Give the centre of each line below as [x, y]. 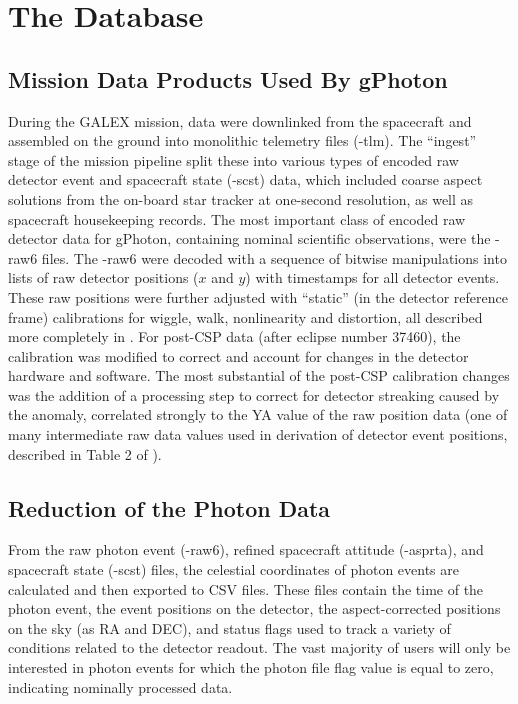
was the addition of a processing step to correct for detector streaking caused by [254, 394]
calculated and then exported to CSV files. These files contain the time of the [246, 588]
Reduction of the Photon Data [169, 507]
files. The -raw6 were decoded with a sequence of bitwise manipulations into [274, 257]
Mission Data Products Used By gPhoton [228, 78]
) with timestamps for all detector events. [372, 277]
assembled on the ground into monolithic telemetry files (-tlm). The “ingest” [242, 140]
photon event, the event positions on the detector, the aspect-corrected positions [254, 608]
